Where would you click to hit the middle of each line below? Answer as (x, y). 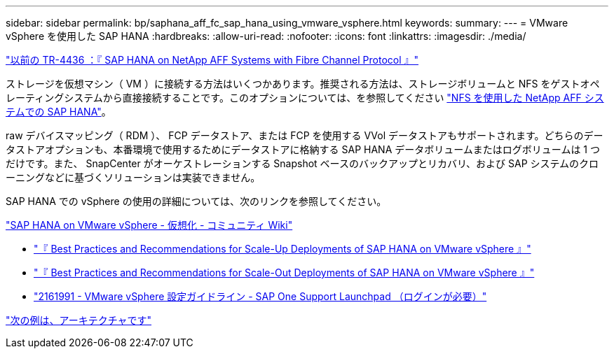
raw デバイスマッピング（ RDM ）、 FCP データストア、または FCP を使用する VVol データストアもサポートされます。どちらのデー (305, 135)
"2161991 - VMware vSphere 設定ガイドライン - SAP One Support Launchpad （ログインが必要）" (260, 296)
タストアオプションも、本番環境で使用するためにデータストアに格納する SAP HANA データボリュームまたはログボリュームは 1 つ (303, 149)
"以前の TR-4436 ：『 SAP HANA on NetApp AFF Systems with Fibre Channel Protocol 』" (212, 60)
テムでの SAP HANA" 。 (59, 112)
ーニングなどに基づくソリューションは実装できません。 (133, 177)
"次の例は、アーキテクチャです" (79, 320)
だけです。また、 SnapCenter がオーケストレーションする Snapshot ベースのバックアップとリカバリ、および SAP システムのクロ (302, 163)
